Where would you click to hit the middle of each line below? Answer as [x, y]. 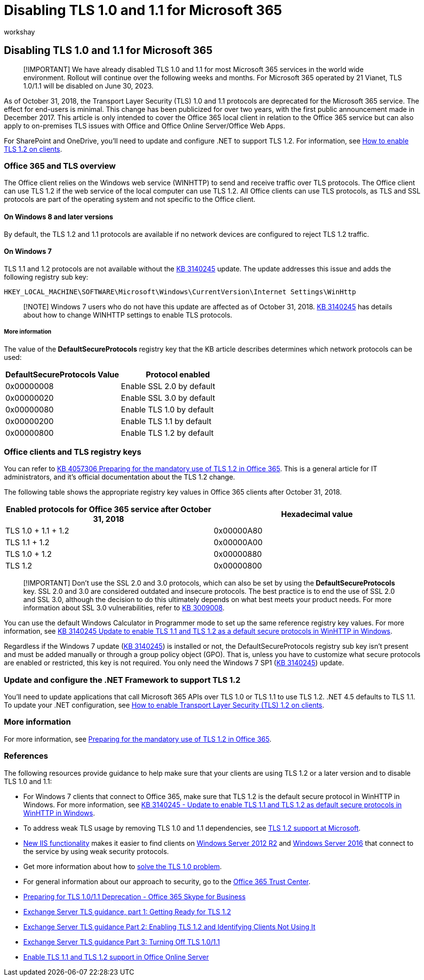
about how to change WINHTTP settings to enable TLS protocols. [128, 315]
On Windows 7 [28, 251]
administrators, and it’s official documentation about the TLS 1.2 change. [119, 477]
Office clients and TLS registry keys [73, 452]
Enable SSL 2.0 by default [168, 386]
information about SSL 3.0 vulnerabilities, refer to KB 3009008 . [124, 608]
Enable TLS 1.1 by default [166, 421]
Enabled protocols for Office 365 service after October [109, 509]
